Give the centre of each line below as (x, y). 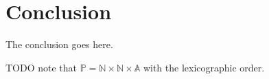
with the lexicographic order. (204, 67)
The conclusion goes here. (59, 44)
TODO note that (42, 67)
